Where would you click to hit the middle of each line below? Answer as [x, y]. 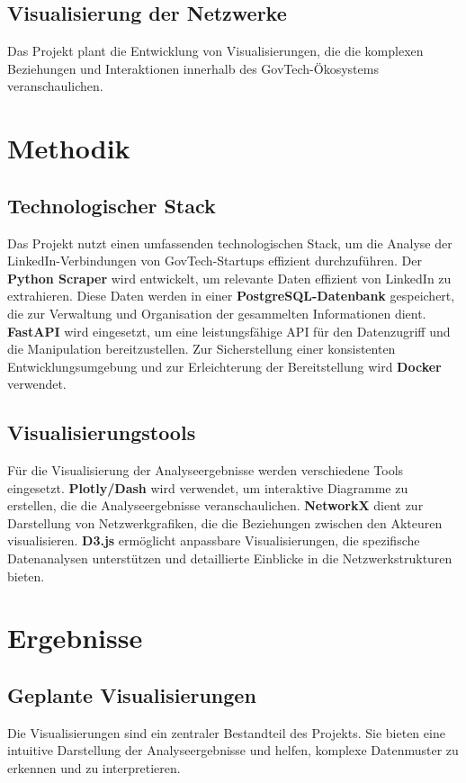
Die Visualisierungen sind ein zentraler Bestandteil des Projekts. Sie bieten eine [226, 732]
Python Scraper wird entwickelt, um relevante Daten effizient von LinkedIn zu [229, 278]
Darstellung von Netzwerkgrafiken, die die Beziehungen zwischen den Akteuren [225, 522]
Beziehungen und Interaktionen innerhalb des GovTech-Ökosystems [193, 68]
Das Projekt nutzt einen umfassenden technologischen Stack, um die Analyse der [230, 243]
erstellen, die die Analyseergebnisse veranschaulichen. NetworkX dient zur [215, 505]
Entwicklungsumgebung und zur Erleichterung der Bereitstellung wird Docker [224, 366]
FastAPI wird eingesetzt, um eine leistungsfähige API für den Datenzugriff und [229, 331]
